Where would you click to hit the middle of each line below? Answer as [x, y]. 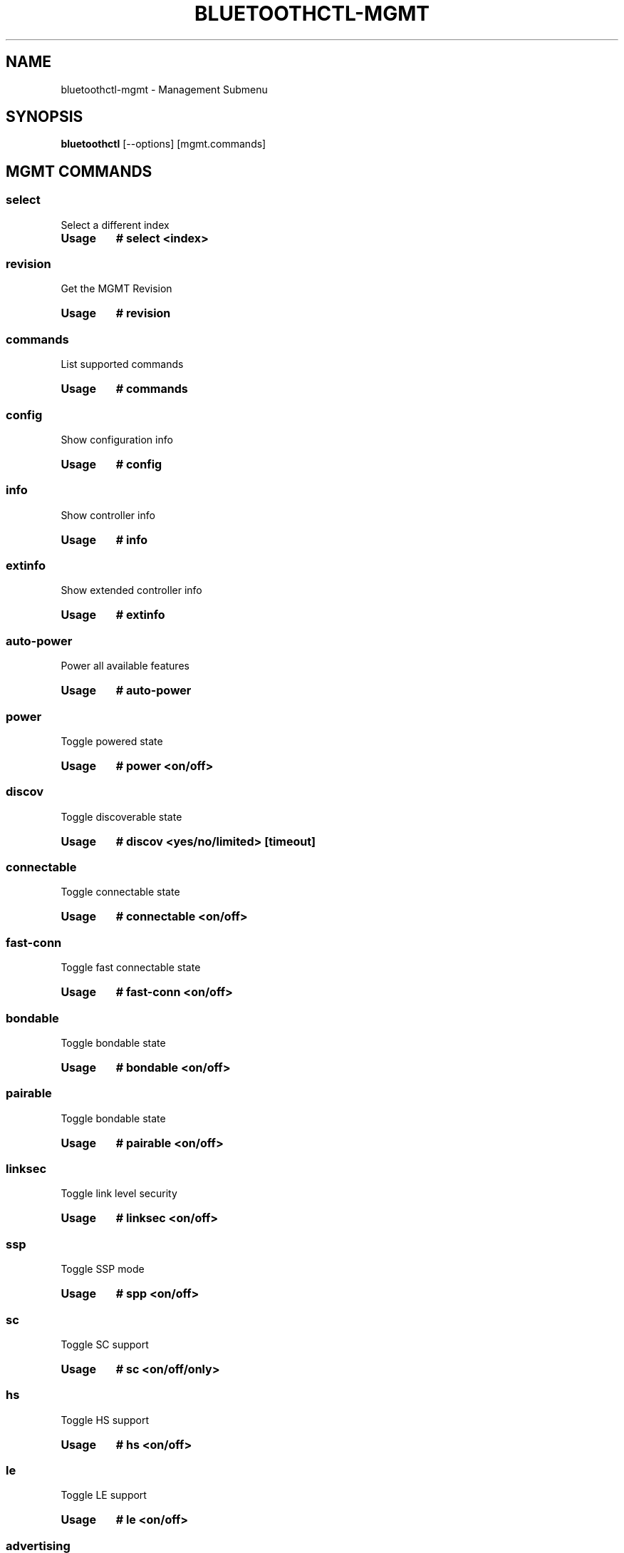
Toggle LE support [104, 1495]
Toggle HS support [105, 1420]
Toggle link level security [119, 1194]
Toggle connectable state [120, 892]
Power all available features [125, 666]
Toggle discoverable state [121, 816]
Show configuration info [117, 439]
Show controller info [108, 515]
